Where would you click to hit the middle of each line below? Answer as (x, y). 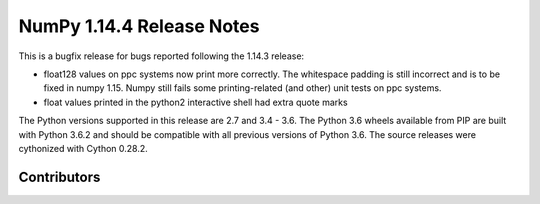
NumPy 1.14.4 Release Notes (139, 26)
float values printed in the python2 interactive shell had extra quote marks (196, 102)
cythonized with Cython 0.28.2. (83, 148)
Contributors (59, 176)
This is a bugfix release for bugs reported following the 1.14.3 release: (161, 56)
